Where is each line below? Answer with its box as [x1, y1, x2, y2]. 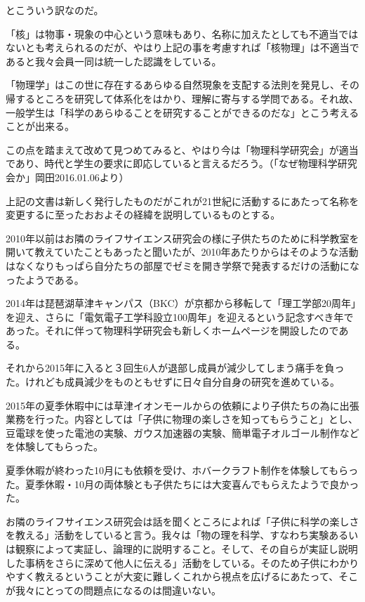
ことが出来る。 [6, 119, 74, 133]
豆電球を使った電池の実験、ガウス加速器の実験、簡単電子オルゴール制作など [6, 425, 359, 440]
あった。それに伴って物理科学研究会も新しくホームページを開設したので [6, 323, 339, 338]
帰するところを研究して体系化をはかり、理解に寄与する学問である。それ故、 [6, 91, 359, 105]
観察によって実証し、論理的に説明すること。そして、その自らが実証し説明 [15, 542, 358, 556]
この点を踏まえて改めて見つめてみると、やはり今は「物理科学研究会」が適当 [6, 142, 359, 157]
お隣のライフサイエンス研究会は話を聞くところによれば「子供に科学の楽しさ [6, 513, 359, 528]
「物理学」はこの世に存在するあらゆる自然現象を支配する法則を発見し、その [6, 77, 359, 92]
